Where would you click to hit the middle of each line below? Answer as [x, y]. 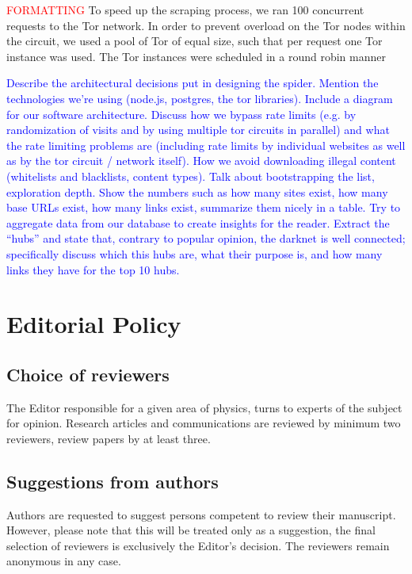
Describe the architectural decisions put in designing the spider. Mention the [193, 83]
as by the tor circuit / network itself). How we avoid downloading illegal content [201, 161]
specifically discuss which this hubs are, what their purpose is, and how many [195, 253]
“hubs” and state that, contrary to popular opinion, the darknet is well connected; [206, 238]
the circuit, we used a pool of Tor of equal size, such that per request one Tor [195, 41]
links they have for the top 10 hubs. [93, 269]
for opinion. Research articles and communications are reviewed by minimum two [204, 423]
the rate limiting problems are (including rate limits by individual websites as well [206, 145]
